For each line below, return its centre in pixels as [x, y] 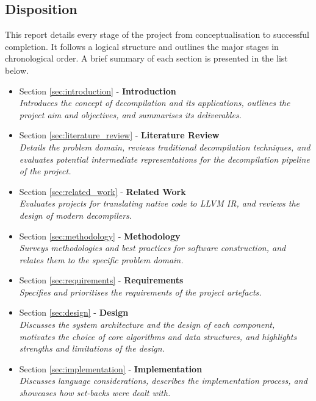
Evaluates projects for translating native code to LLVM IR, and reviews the [160, 203]
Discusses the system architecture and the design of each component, [147, 325]
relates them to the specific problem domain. [101, 259]
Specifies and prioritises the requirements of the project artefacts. [140, 292]
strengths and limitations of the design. [92, 348]
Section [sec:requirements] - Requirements [101, 280]
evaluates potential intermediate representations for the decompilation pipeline [164, 159]
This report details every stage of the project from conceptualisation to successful [157, 34]
